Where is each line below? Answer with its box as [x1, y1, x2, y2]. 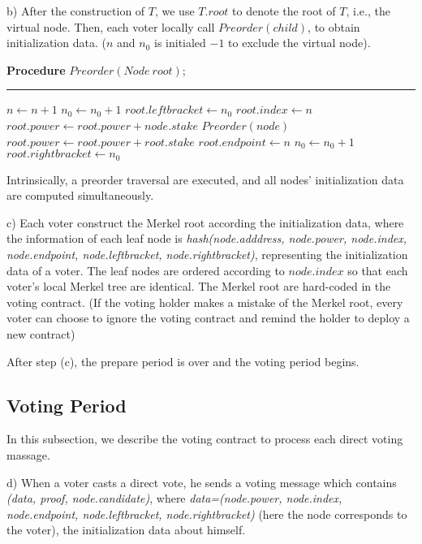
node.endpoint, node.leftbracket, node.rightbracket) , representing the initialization [6, 245, 408, 262]
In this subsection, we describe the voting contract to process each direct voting [6, 430, 403, 447]
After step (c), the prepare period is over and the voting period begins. [6, 352, 360, 369]
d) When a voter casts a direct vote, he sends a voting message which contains [6, 473, 397, 490]
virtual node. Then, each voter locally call [6, 18, 215, 35]
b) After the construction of [6, 2, 145, 19]
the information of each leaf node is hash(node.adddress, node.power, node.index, [6, 230, 407, 247]
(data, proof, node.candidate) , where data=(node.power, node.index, [6, 490, 342, 507]
